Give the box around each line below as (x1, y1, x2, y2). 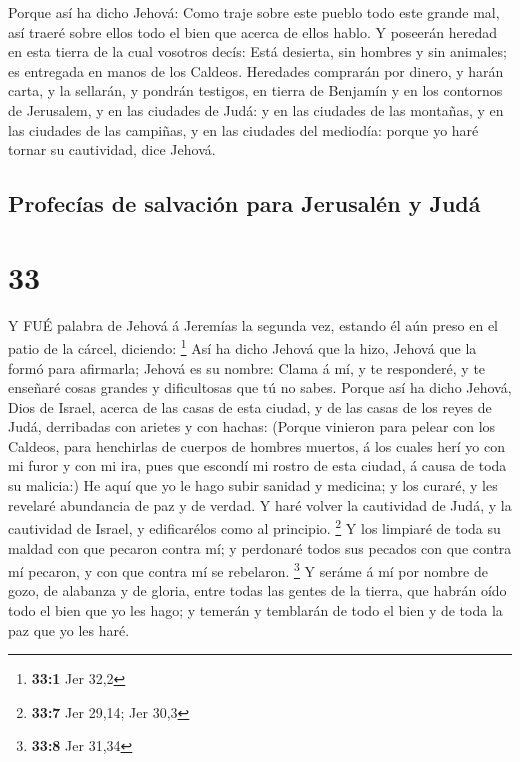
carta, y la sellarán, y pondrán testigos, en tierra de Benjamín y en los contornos (8, 80, 503, 101)
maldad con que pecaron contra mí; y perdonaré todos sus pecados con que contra (8, 537, 512, 558)
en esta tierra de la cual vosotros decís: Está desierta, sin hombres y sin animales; (8, 41, 507, 62)
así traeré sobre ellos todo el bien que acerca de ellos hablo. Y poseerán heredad (8, 21, 498, 42)
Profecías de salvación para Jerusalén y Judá (8, 188, 481, 219)
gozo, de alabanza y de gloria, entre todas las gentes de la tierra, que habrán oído (8, 580, 507, 601)
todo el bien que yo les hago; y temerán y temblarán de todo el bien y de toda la (8, 599, 503, 620)
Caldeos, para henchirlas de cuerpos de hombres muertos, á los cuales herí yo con (8, 435, 505, 456)
